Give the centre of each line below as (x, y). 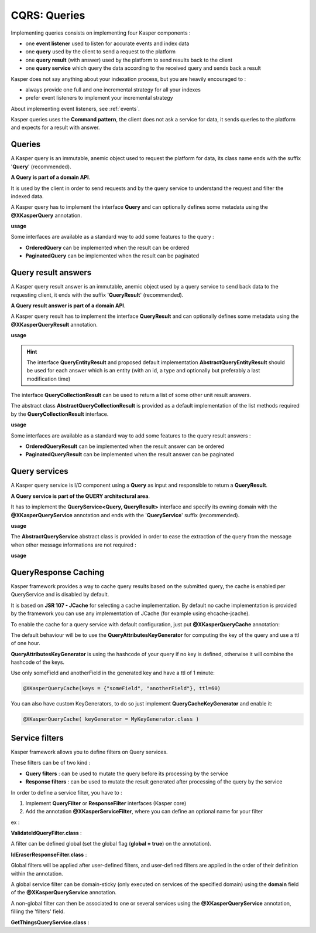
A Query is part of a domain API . (51, 177)
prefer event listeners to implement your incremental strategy (99, 98)
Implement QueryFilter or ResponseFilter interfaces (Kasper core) (106, 803)
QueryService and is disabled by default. (60, 595)
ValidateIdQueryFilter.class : (46, 833)
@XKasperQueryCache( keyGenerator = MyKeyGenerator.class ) (111, 719)
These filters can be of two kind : (51, 763)
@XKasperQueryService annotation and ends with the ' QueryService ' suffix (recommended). (125, 515)
